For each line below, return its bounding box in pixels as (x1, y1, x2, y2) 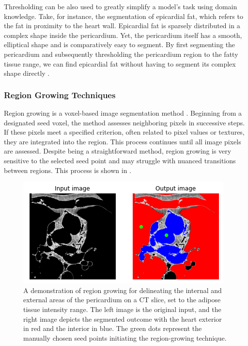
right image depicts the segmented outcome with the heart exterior (23, 313, 222, 324)
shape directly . (4, 68, 50, 78)
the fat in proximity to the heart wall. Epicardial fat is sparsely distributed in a (4, 20, 240, 31)
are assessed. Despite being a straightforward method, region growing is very (4, 146, 232, 156)
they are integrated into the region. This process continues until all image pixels (4, 136, 241, 146)
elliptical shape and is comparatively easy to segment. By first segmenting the (4, 39, 235, 50)
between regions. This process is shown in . (4, 165, 132, 175)
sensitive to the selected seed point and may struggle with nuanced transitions (4, 155, 236, 165)
